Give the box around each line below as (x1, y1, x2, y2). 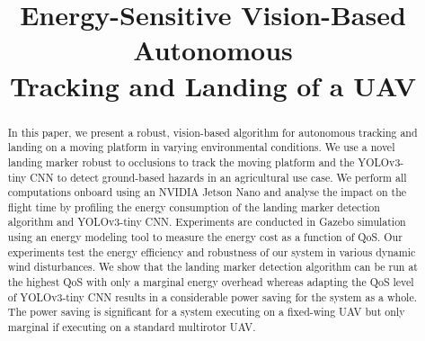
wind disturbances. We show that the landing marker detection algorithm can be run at (7, 259, 418, 274)
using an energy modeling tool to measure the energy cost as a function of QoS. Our (7, 229, 403, 245)
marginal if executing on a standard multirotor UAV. (7, 319, 256, 335)
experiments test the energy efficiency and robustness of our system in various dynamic (7, 244, 416, 259)
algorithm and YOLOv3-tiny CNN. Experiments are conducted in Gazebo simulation (7, 214, 406, 229)
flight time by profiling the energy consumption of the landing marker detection (7, 199, 380, 214)
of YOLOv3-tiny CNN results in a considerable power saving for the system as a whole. (7, 289, 418, 304)
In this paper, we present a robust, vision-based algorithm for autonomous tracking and (7, 124, 418, 139)
